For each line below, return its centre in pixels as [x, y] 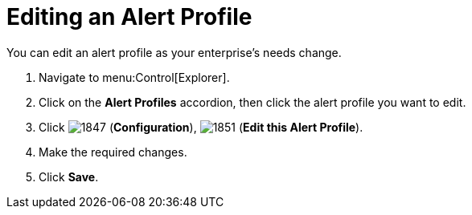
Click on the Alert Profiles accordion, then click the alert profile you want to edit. [252, 102]
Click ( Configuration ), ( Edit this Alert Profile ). [201, 127]
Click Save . [69, 176]
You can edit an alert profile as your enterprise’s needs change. [174, 52]
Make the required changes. [113, 152]
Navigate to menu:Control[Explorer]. [134, 77]
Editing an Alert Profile [129, 17]
